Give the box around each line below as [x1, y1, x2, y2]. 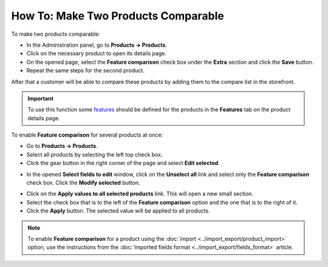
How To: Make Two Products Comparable [11, 9, 224, 22]
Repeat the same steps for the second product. [26, 67, 145, 74]
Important [27, 95, 54, 102]
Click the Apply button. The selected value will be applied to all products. [26, 207, 210, 215]
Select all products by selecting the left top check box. [26, 150, 163, 158]
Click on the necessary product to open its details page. [26, 50, 167, 57]
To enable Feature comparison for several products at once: [11, 131, 163, 139]
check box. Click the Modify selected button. [26, 179, 140, 186]
